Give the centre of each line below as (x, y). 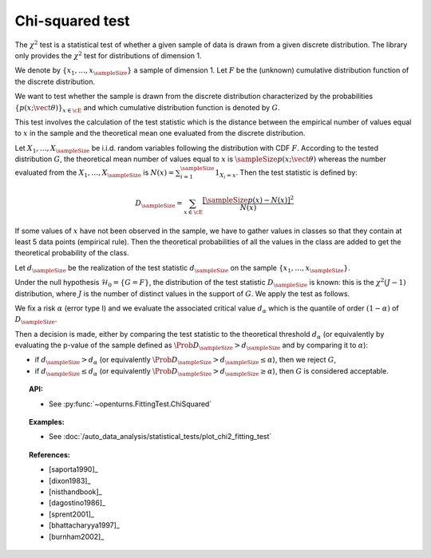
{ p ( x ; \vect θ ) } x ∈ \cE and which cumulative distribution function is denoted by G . (147, 108)
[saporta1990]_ (74, 469)
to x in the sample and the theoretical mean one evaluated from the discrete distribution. (160, 133)
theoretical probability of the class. (72, 253)
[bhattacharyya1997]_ (84, 525)
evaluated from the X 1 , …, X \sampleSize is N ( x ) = (95, 174)
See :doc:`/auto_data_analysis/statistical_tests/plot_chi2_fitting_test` (160, 437)
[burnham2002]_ (77, 536)
